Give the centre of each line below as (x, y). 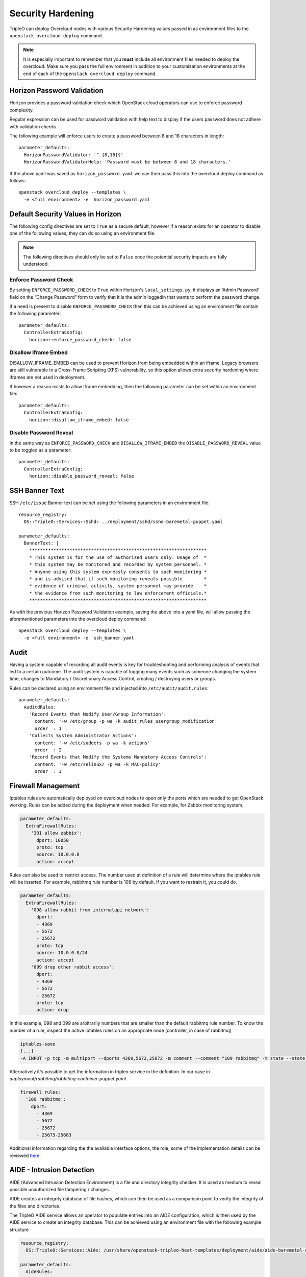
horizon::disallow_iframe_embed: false (79, 420)
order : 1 (48, 728)
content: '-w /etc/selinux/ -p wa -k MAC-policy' (98, 764)
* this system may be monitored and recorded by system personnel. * (118, 565)
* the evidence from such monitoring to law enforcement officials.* (118, 593)
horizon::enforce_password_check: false (80, 339)
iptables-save (38, 1044)
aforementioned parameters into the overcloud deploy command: (78, 619)
